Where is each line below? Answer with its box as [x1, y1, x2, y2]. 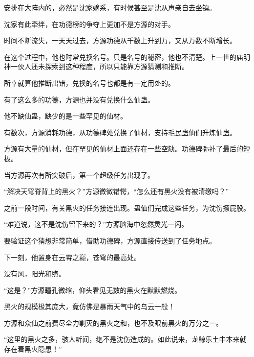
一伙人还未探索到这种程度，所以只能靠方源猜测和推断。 [10, 61, 189, 71]
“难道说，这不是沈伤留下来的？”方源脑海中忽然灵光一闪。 [4, 219, 189, 229]
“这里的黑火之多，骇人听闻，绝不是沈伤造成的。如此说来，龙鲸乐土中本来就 [4, 334, 247, 344]
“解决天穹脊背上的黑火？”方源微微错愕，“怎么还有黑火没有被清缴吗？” [4, 186, 229, 196]
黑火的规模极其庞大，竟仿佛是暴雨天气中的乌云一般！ [4, 301, 175, 311]
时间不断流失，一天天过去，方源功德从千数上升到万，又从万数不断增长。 [4, 35, 236, 46]
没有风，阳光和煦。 [4, 268, 65, 279]
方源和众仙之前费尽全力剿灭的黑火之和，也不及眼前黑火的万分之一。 [4, 317, 223, 328]
